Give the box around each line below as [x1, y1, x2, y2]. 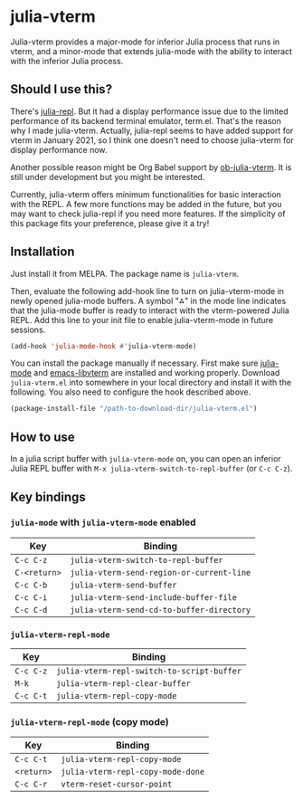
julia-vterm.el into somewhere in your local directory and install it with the [10, 377, 292, 388]
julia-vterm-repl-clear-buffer [56, 679, 191, 689]
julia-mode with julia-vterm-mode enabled [10, 516, 197, 529]
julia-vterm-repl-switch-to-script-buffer [56, 666, 242, 676]
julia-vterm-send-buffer [70, 579, 177, 590]
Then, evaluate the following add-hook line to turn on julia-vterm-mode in [10, 285, 284, 296]
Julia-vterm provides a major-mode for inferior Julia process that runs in [10, 36, 280, 47]
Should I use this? [10, 81, 112, 97]
